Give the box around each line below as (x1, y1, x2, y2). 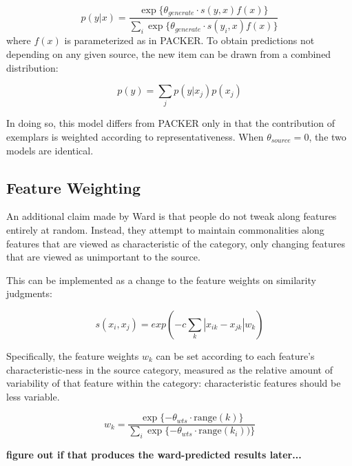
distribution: (6, 60, 59, 74)
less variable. (6, 389, 60, 403)
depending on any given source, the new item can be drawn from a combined (6, 46, 331, 61)
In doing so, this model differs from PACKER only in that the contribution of (6, 116, 335, 130)
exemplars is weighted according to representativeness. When (6, 130, 264, 144)
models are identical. (6, 143, 94, 157)
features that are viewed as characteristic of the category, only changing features (6, 236, 346, 250)
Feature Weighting (6, 176, 141, 198)
